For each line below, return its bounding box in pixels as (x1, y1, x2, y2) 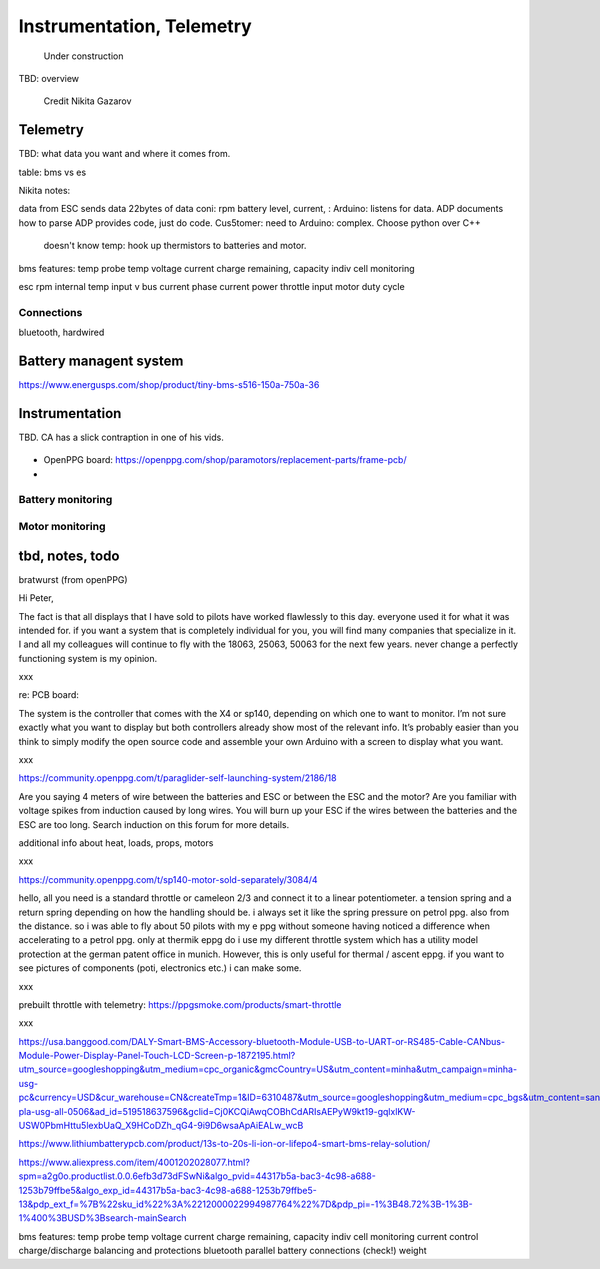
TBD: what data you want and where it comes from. (18, 148, 231, 160)
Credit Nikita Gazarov (43, 95, 132, 107)
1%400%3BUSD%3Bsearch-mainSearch (18, 1212, 187, 1224)
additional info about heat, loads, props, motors (18, 836, 214, 849)
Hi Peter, (18, 592, 54, 604)
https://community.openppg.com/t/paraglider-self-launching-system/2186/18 (18, 772, 337, 784)
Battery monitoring (18, 493, 113, 507)
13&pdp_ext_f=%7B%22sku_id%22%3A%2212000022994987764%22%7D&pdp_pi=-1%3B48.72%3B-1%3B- (18, 1198, 474, 1210)
